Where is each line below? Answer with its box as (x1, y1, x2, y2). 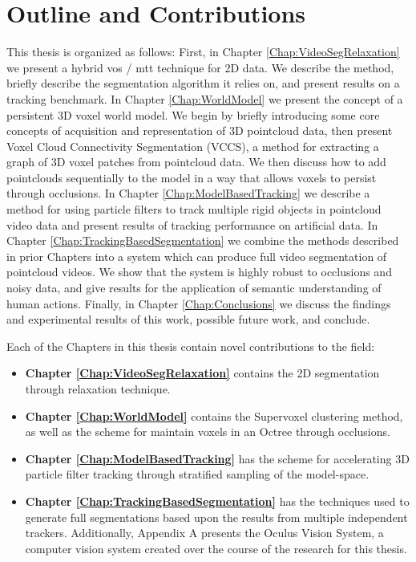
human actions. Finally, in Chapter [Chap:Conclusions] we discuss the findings (6, 295, 391, 312)
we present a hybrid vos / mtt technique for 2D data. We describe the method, (6, 59, 394, 75)
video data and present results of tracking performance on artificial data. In (6, 216, 378, 233)
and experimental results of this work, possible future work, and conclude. (6, 311, 370, 328)
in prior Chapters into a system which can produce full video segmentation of (6, 247, 387, 264)
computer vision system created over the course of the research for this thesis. (25, 540, 407, 556)
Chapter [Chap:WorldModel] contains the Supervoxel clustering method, (25, 407, 403, 424)
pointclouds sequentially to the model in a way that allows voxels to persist (6, 169, 377, 185)
